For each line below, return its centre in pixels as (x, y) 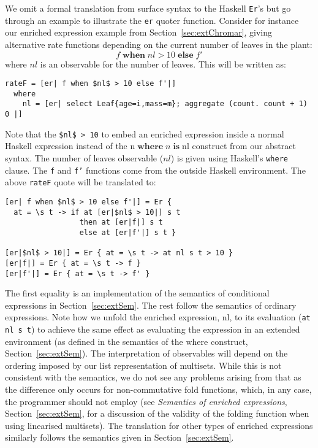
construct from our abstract (244, 146)
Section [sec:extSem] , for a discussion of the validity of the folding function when (157, 413)
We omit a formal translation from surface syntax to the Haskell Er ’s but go (148, 8)
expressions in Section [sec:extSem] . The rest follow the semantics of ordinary (151, 305)
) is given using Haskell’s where (229, 157)
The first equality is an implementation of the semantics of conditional (137, 293)
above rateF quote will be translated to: (81, 182)
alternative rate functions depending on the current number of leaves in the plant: (159, 44)
